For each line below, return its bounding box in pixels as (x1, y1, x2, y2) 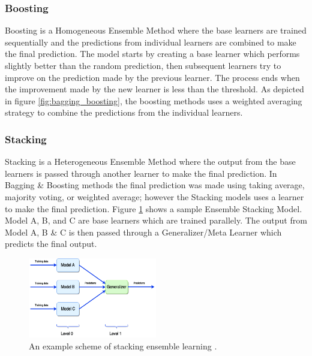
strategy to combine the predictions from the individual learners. (5, 106, 243, 119)
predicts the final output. (5, 237, 97, 250)
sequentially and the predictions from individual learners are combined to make (5, 35, 296, 48)
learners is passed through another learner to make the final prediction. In (5, 167, 277, 179)
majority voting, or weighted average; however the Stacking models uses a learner (5, 190, 304, 203)
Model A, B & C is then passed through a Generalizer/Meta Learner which (5, 225, 282, 238)
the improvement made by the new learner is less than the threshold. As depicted (5, 83, 304, 95)
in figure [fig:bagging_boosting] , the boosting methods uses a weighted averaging (5, 94, 302, 107)
